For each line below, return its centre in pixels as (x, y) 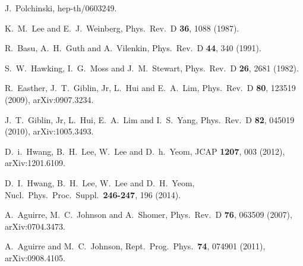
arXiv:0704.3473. (35, 226)
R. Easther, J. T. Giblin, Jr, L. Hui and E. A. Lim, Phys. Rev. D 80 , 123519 (150, 88)
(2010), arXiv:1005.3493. (49, 131)
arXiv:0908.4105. (35, 257)
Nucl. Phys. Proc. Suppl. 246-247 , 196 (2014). (93, 194)
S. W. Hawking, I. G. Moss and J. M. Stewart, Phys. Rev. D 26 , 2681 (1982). (152, 68)
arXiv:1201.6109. (35, 163)
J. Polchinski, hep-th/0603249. (61, 8)
